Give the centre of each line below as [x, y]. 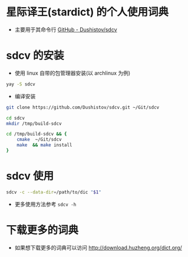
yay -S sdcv [21, 84]
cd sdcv [16, 118]
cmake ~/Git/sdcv [39, 140]
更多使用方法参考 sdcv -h [45, 204]
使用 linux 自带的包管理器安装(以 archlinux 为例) [72, 73]
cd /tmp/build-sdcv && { [37, 134]
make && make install [44, 145]
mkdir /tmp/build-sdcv [34, 123]
